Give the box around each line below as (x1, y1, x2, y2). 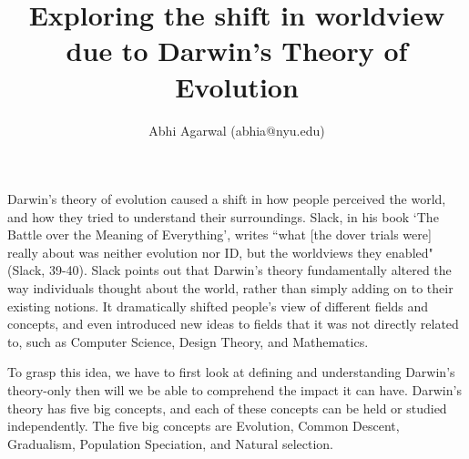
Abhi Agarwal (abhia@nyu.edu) (148, 120, 325, 139)
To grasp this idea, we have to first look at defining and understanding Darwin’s (7, 362, 455, 382)
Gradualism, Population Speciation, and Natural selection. (7, 433, 333, 453)
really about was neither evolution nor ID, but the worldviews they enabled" (7, 242, 433, 261)
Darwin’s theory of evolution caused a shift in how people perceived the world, (7, 189, 446, 209)
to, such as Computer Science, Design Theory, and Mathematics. (7, 331, 369, 351)
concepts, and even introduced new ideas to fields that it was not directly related (7, 314, 459, 333)
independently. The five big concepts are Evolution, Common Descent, (7, 416, 400, 435)
